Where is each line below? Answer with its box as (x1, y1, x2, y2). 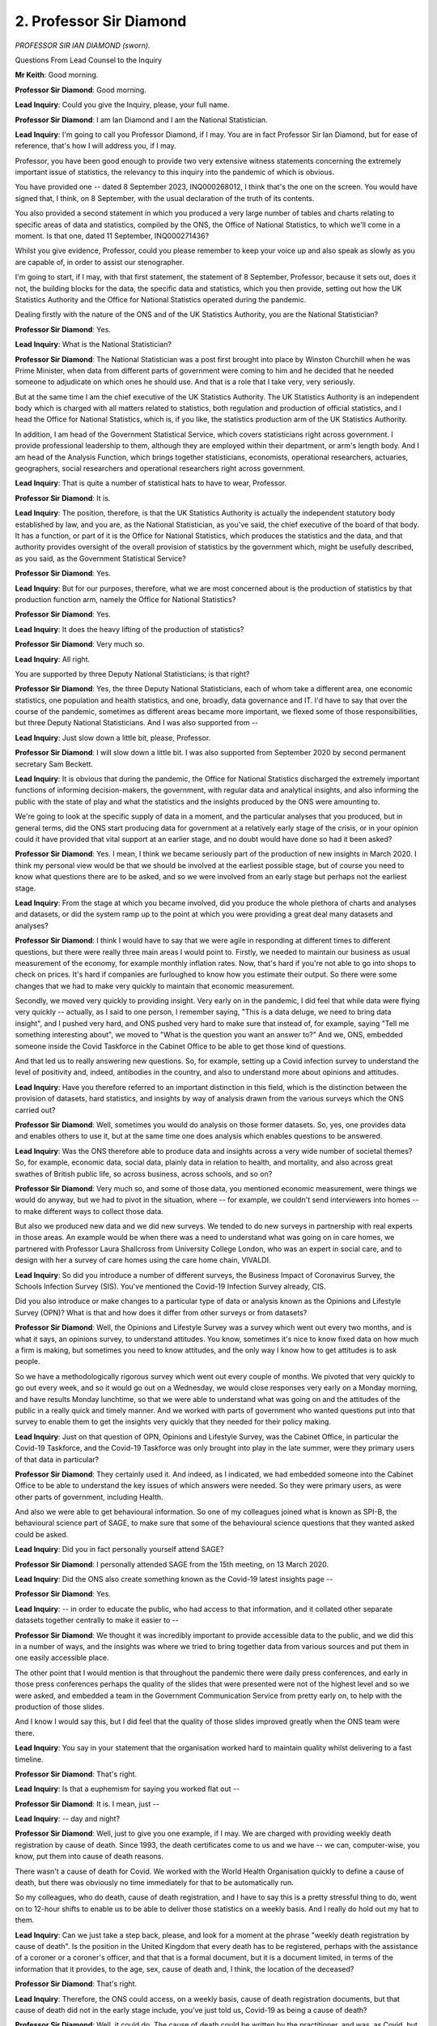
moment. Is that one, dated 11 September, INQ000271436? (15, 231, 210, 241)
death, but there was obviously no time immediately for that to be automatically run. (15, 1878, 295, 1887)
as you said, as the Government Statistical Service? (15, 554, 186, 563)
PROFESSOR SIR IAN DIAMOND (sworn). (15, 41, 151, 50)
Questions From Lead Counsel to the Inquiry (15, 55, 162, 65)
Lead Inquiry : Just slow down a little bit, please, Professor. (15, 733, 211, 742)
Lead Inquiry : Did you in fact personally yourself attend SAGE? (15, 1545, 224, 1554)
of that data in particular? (15, 1455, 100, 1464)
